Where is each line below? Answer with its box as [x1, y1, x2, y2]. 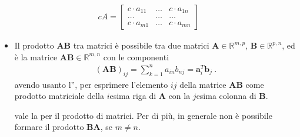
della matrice [179, 78, 226, 90]
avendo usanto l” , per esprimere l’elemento [14, 78, 168, 90]
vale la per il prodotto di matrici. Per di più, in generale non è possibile [14, 109, 272, 121]
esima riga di [109, 90, 156, 102]
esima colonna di [196, 90, 256, 102]
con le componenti [103, 50, 169, 63]
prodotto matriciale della [14, 90, 104, 102]
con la [168, 90, 191, 102]
